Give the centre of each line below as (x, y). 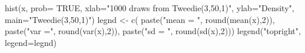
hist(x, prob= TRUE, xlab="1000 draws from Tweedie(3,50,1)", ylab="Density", (150, 8)
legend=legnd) (31, 42)
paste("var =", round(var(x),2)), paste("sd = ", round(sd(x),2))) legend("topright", (153, 31)
